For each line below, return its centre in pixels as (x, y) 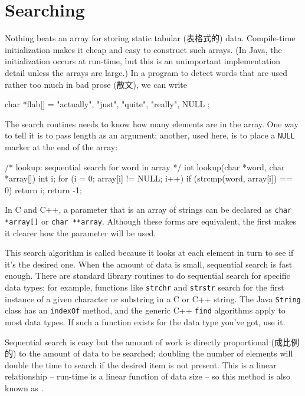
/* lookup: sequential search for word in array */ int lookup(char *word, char (145, 166)
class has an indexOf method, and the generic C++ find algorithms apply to (145, 310)
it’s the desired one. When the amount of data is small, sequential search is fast (149, 264)
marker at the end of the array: (61, 146)
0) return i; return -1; (43, 189)
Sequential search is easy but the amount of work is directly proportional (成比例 (152, 341)
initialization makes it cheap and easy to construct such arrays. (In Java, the (143, 49)
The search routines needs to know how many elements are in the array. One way (152, 123)
